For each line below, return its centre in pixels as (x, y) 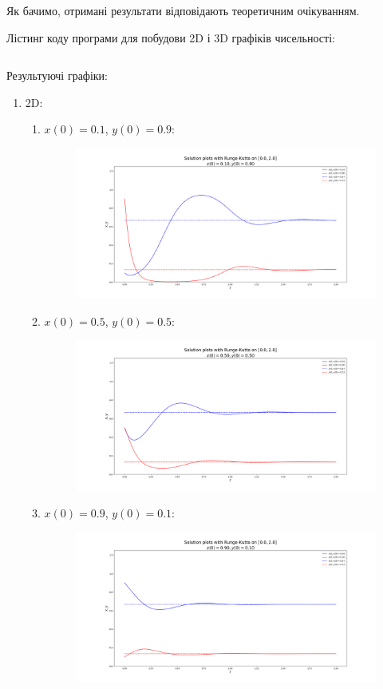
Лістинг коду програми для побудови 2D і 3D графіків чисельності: (171, 37)
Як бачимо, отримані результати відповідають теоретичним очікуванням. (183, 10)
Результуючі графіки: (57, 75)
